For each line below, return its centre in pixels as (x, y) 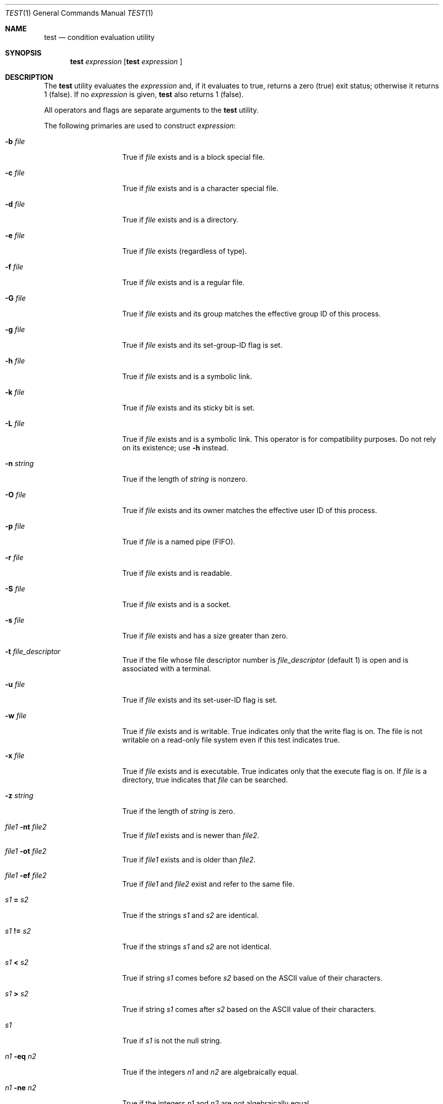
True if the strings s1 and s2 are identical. (190, 915)
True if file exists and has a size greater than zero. (205, 636)
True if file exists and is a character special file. (200, 188)
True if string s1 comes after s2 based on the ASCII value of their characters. (249, 1009)
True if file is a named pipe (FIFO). (179, 542)
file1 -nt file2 (26, 827)
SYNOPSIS (23, 53)
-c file (15, 173)
